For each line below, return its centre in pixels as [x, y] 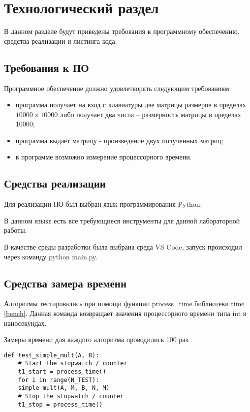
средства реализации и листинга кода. [61, 41]
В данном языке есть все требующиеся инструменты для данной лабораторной [122, 220]
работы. [16, 230]
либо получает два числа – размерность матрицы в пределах [151, 114]
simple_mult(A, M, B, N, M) [64, 388]
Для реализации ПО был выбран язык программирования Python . [103, 204]
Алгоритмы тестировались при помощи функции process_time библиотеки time [124, 303]
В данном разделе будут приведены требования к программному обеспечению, [122, 31]
